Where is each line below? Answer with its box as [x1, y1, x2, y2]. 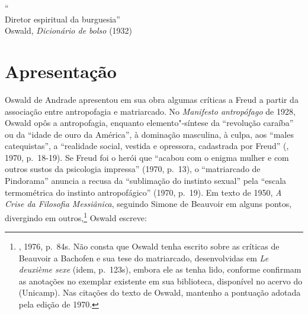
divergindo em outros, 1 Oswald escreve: [5, 209, 147, 224]
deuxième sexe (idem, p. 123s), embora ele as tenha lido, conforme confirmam [18, 263, 301, 276]
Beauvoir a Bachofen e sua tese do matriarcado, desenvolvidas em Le [18, 251, 269, 264]
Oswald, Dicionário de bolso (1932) [5, 24, 133, 37]
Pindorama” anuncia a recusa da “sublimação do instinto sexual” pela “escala [5, 174, 287, 187]
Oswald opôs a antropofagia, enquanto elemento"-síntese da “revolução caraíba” [5, 116, 294, 129]
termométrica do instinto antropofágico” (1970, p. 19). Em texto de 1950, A [5, 186, 282, 198]
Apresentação [5, 59, 117, 83]
